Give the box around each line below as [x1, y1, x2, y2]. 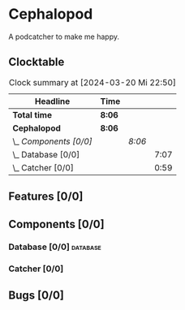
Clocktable [8, 55, 65, 69]
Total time [12, 109, 53, 120]
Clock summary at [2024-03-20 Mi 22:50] [8, 76, 177, 88]
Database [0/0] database [8, 241, 101, 252]
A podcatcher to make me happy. [8, 32, 120, 41]
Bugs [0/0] [8, 288, 65, 302]
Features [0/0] [8, 190, 84, 204]
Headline [34, 95, 71, 106]
